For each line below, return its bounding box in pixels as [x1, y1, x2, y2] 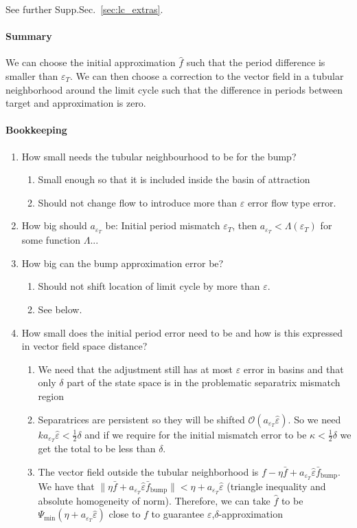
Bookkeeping [5, 123, 67, 137]
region [38, 388, 64, 403]
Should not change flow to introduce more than [38, 195, 238, 209]
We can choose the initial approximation [5, 55, 176, 70]
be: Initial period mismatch [105, 218, 220, 233]
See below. [38, 302, 82, 316]
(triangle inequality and [227, 478, 326, 493]
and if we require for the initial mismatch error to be [84, 427, 307, 441]
